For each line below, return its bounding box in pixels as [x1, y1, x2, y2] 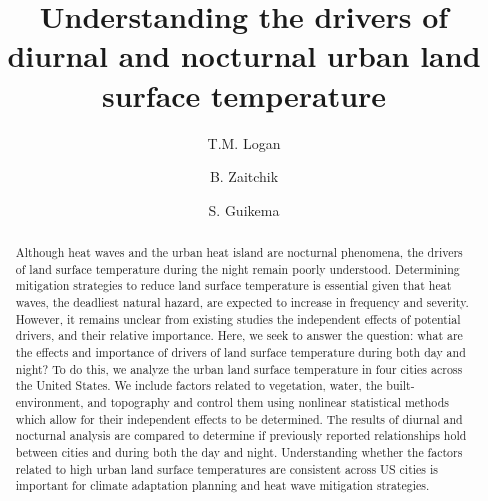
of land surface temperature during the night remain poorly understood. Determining [15, 260, 460, 277]
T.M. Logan [207, 132, 281, 153]
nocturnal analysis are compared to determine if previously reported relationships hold [15, 427, 467, 444]
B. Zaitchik [209, 166, 279, 187]
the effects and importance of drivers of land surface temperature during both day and [15, 344, 466, 361]
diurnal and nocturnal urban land [7, 35, 481, 76]
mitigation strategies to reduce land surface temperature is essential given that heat [15, 277, 452, 294]
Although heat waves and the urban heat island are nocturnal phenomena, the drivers [15, 244, 463, 261]
